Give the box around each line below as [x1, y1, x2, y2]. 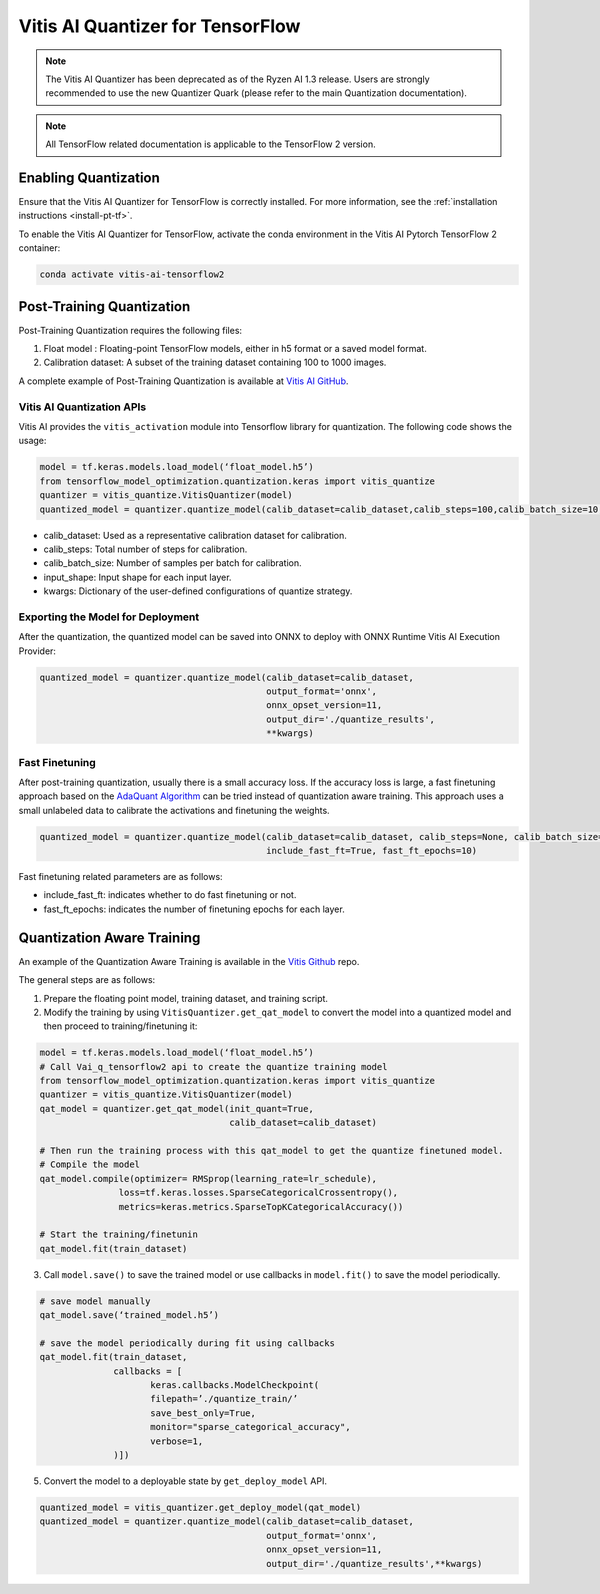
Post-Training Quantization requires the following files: [18, 324, 243, 336]
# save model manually [39, 1295, 151, 1307]
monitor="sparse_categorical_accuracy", [150, 1421, 351, 1433]
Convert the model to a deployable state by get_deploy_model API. [43, 1475, 327, 1487]
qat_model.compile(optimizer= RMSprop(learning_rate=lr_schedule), [39, 1173, 378, 1184]
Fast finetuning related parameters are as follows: [18, 871, 224, 883]
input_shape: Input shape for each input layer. [43, 571, 232, 583]
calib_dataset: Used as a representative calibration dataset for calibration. [43, 529, 347, 541]
